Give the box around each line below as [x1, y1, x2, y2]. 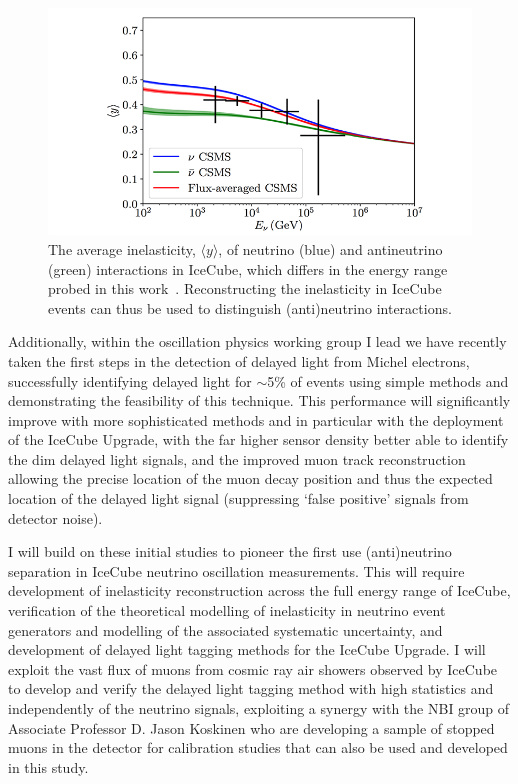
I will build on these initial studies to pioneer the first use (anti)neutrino [8, 541, 452, 562]
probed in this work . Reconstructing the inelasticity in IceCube [48, 278, 442, 299]
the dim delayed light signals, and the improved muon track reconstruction [8, 448, 466, 469]
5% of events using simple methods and [267, 370, 509, 391]
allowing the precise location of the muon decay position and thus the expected [8, 468, 493, 489]
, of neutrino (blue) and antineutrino [218, 238, 443, 259]
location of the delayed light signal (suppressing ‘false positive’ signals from [8, 488, 469, 509]
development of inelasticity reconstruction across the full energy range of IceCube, [8, 580, 511, 601]
